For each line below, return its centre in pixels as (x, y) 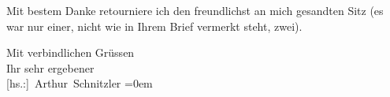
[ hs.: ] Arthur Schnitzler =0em (80, 83)
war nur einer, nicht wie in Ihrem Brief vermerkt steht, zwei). (154, 26)
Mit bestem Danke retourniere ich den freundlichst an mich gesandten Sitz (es (195, 10)
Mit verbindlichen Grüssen (71, 52)
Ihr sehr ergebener (50, 67)
